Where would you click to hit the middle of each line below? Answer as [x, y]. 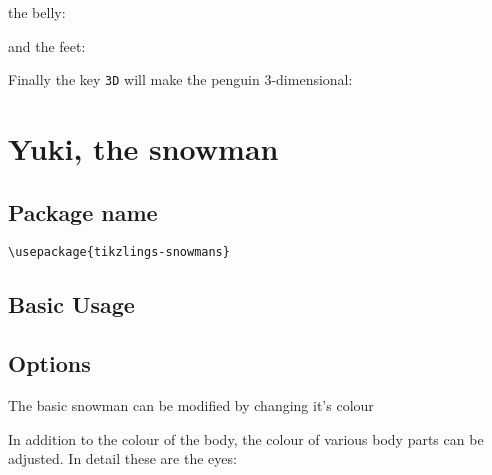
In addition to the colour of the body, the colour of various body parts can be [246, 438]
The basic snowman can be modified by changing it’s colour [191, 405]
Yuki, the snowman [143, 148]
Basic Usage [71, 304]
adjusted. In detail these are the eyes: [122, 458]
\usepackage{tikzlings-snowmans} [119, 252]
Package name [83, 211]
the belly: [37, 12]
